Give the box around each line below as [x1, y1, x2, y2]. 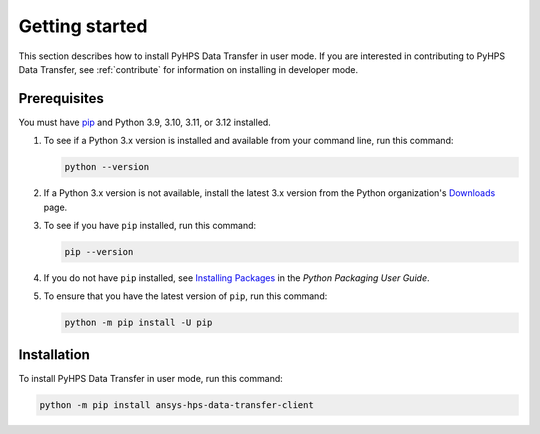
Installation [18, 346, 90, 363]
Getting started [18, 15, 148, 37]
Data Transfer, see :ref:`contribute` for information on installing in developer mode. [18, 63, 359, 75]
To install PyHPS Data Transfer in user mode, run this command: [18, 372, 284, 384]
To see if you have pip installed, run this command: [43, 219, 257, 231]
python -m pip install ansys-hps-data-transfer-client [39, 399, 314, 410]
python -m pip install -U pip [64, 317, 213, 329]
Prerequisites [18, 90, 104, 107]
